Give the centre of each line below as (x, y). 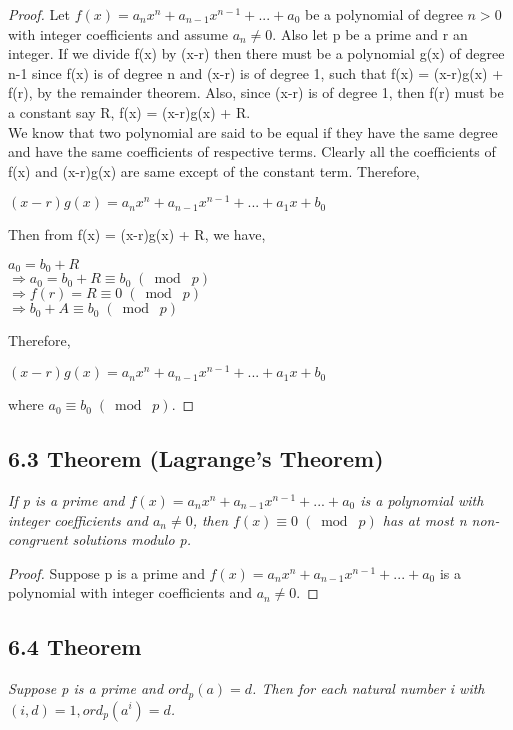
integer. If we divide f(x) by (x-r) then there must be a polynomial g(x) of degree (256, 53)
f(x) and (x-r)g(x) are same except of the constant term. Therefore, (214, 170)
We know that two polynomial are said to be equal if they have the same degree (253, 131)
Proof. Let (39, 14)
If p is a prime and (66, 499)
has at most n (424, 519)
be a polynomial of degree (383, 14)
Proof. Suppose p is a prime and (106, 572)
